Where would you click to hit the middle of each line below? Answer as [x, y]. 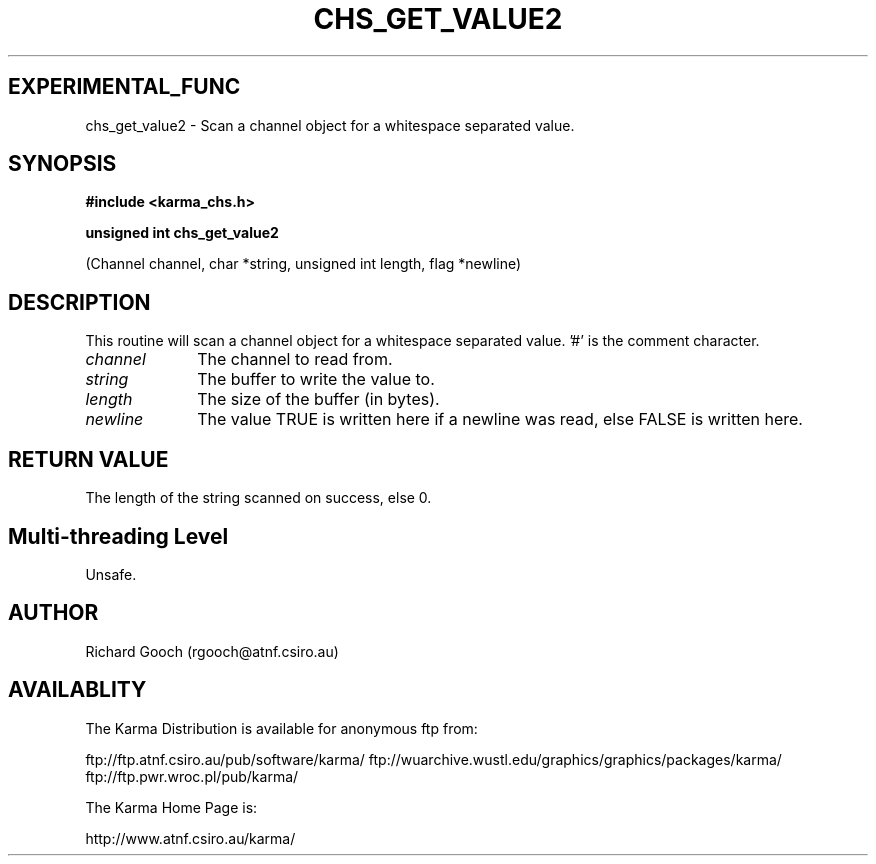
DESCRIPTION [79, 302]
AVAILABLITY [77, 690]
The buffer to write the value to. [316, 379]
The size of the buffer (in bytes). [318, 399]
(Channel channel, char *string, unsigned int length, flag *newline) [303, 264]
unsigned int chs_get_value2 [182, 233]
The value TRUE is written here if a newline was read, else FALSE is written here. [500, 419]
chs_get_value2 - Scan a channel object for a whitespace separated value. [330, 125]
